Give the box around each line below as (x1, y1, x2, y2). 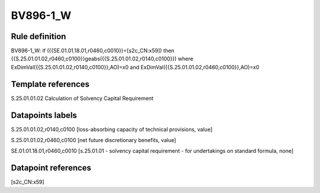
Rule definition (11, 31, 66, 41)
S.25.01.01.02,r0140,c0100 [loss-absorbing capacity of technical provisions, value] (11, 126, 213, 133)
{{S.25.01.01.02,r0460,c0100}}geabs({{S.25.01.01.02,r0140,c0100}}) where (11, 55, 194, 62)
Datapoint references (11, 163, 92, 173)
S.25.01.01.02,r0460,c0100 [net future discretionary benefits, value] (11, 137, 177, 144)
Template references (11, 79, 90, 89)
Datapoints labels (11, 110, 77, 120)
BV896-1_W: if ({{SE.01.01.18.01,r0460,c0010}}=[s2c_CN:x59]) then (11, 47, 175, 54)
